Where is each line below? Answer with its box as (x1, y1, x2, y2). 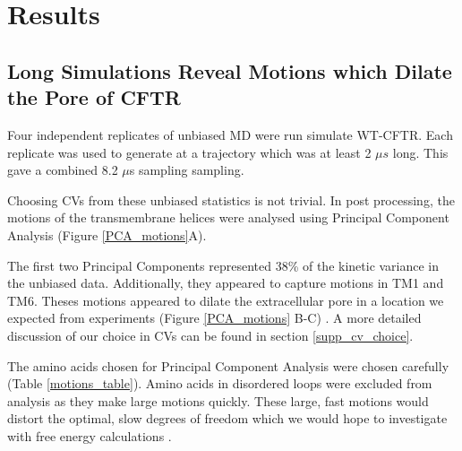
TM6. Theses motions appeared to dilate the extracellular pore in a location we (7, 291, 444, 309)
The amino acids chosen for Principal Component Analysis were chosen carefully (7, 356, 449, 375)
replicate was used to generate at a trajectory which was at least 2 (7, 143, 372, 161)
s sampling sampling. (129, 160, 244, 179)
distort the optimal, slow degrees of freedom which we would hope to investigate (7, 409, 448, 428)
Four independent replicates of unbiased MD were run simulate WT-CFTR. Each (7, 125, 453, 143)
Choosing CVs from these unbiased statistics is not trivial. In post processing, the (7, 190, 455, 209)
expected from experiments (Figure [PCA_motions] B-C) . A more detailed (7, 308, 422, 327)
